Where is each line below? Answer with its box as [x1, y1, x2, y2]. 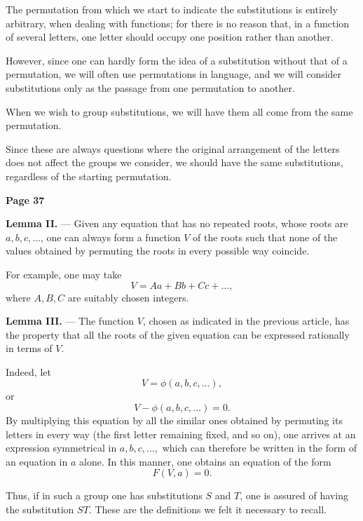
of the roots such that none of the [193, 229, 338, 244]
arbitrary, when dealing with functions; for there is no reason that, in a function [6, 15, 350, 30]
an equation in [6, 454, 68, 468]
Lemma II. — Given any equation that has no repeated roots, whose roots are [6, 216, 348, 231]
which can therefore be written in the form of [162, 440, 357, 455]
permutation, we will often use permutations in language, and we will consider [6, 67, 342, 81]
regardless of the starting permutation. [6, 168, 172, 183]
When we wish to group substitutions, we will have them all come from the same [6, 104, 353, 119]
